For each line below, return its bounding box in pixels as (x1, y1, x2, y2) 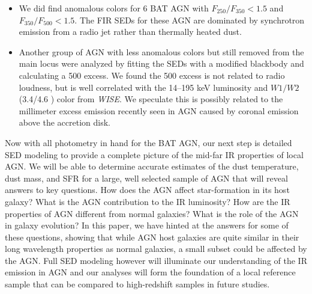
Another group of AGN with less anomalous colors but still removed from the (19, 45, 304, 58)
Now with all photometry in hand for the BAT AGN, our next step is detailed (5, 136, 292, 149)
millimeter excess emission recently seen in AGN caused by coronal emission (19, 104, 299, 117)
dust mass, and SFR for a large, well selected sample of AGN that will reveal (5, 171, 288, 184)
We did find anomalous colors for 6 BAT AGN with (19, 2, 209, 14)
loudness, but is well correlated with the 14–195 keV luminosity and (19, 81, 268, 93)
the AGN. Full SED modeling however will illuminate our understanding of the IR (5, 254, 307, 266)
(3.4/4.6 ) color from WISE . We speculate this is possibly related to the (19, 93, 283, 105)
